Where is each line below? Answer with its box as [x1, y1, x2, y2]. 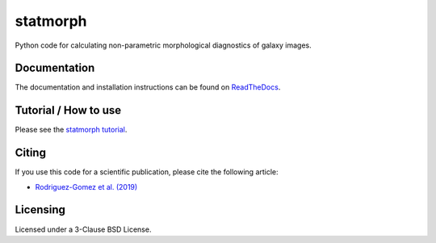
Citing [15, 146, 46, 160]
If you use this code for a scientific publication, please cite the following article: [15, 167, 279, 177]
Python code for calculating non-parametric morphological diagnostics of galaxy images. [15, 40, 312, 50]
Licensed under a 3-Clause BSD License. [15, 224, 152, 234]
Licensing [15, 203, 66, 217]
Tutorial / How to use [15, 103, 122, 117]
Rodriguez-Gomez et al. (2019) [35, 182, 138, 191]
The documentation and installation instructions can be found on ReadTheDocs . [15, 82, 281, 92]
